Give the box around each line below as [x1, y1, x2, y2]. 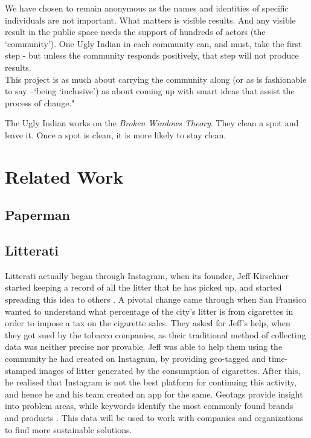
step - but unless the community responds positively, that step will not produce [5, 49, 299, 62]
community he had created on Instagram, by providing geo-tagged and [5, 352, 266, 365]
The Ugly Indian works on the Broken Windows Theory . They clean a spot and [5, 117, 299, 129]
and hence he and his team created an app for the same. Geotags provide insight [5, 387, 303, 400]
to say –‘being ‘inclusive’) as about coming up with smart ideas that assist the [5, 85, 295, 97]
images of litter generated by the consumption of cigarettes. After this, [39, 364, 301, 376]
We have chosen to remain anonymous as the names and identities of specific [5, 2, 289, 14]
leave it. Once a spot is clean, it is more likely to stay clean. [5, 128, 226, 141]
